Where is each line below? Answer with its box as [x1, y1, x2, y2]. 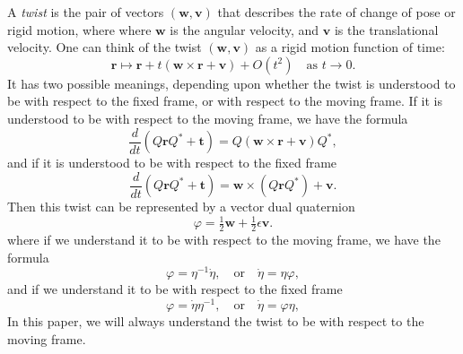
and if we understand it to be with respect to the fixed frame [7, 280, 343, 298]
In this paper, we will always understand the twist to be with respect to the [7, 311, 424, 330]
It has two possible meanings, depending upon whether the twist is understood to [7, 73, 456, 92]
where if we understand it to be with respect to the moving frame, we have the [7, 230, 441, 249]
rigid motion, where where [7, 20, 152, 39]
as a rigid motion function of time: [255, 38, 445, 56]
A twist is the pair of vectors [7, 3, 164, 21]
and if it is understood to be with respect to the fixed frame [7, 153, 337, 172]
